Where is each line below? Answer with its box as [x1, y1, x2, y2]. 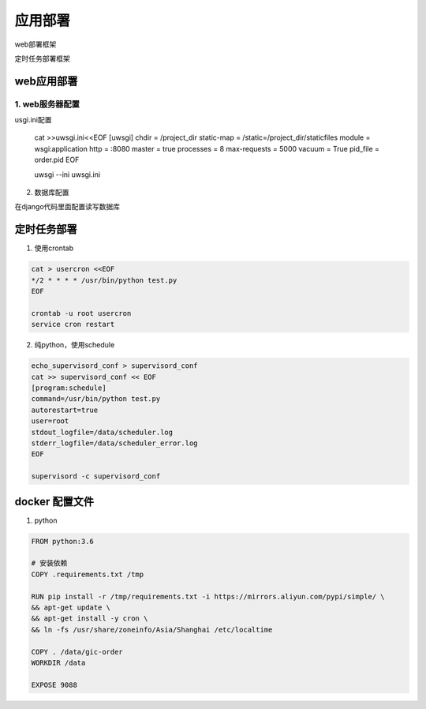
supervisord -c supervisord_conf [31, 472, 161, 481]
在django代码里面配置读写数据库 [14, 202, 121, 212]
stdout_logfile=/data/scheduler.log [31, 427, 174, 437]
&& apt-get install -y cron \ [31, 614, 148, 623]
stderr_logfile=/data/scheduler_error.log [31, 438, 198, 448]
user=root [31, 417, 69, 426]
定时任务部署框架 [14, 54, 70, 63]
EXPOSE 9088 [31, 680, 78, 689]
